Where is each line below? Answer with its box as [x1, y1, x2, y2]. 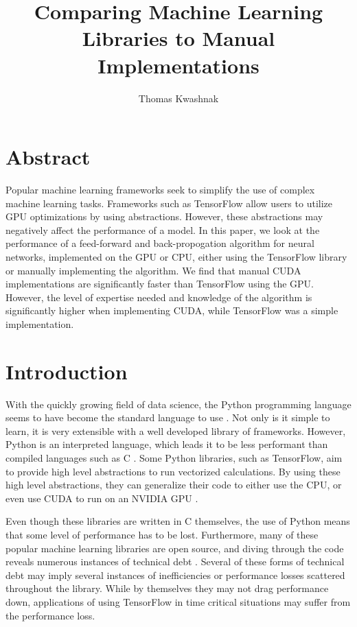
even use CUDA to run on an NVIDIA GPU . [5, 490, 198, 505]
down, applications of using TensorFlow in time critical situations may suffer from [5, 595, 351, 608]
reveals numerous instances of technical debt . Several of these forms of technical [5, 554, 345, 569]
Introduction [5, 357, 128, 385]
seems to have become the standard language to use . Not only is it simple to [5, 410, 330, 425]
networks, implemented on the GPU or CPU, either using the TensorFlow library [5, 250, 347, 263]
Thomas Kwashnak [138, 91, 219, 105]
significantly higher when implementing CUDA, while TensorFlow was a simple [5, 303, 338, 318]
